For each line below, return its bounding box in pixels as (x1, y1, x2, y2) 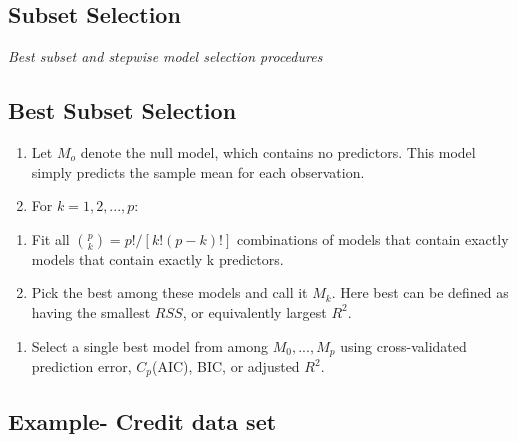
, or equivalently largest (182, 301, 327, 322)
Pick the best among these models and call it (31, 282, 308, 303)
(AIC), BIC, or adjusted (151, 356, 300, 377)
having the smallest (31, 301, 151, 322)
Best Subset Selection (8, 95, 237, 126)
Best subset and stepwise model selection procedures (8, 46, 323, 67)
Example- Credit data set (8, 405, 277, 436)
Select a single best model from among (31, 335, 269, 356)
